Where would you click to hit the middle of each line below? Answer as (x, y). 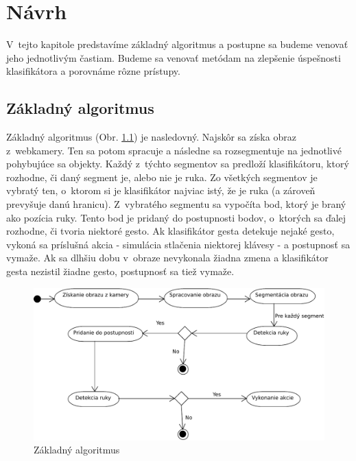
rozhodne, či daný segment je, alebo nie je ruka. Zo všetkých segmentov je (162, 177)
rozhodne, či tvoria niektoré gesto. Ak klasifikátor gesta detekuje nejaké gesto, (170, 231)
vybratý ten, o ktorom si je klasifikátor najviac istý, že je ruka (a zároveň (161, 190)
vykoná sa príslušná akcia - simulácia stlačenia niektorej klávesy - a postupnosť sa (178, 244)
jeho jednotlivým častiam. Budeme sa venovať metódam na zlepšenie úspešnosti (174, 57)
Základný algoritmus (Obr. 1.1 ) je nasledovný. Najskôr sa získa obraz (151, 137)
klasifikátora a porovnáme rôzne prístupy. (93, 71)
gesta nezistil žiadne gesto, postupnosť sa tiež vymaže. (120, 271)
